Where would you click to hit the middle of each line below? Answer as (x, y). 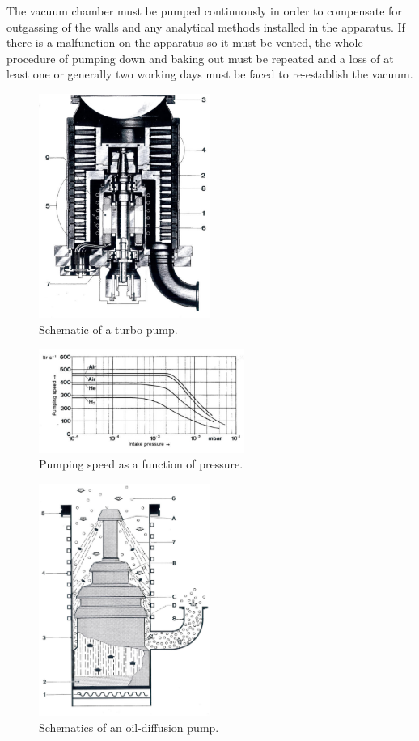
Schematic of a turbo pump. (108, 329)
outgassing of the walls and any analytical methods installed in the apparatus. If (206, 26)
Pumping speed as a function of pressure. (141, 464)
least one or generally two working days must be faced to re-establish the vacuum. (210, 74)
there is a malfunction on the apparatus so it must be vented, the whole (185, 42)
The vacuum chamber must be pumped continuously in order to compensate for (204, 11)
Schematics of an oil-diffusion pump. (129, 727)
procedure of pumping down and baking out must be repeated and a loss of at (200, 58)
